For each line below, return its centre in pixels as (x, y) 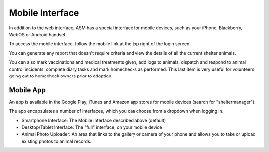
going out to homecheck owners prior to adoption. (61, 76)
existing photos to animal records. (57, 141)
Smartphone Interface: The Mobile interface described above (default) (94, 120)
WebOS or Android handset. (38, 34)
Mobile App (27, 90)
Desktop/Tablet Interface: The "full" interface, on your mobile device (92, 127)
